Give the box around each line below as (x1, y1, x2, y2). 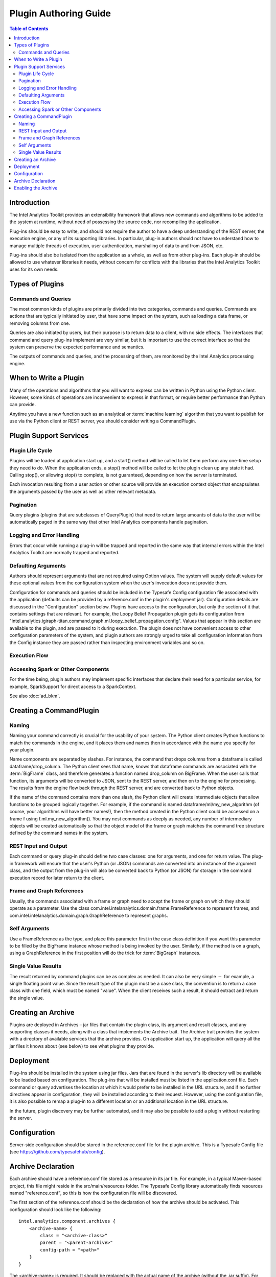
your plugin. (9, 747, 35, 753)
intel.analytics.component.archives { (18, 1218, 116, 1224)
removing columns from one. (9, 320, 71, 326)
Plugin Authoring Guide (9, 8, 111, 19)
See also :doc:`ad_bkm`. (9, 693, 61, 699)
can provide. (9, 401, 36, 408)
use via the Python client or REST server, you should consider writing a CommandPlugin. (9, 418, 196, 424)
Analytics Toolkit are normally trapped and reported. (9, 549, 120, 555)
